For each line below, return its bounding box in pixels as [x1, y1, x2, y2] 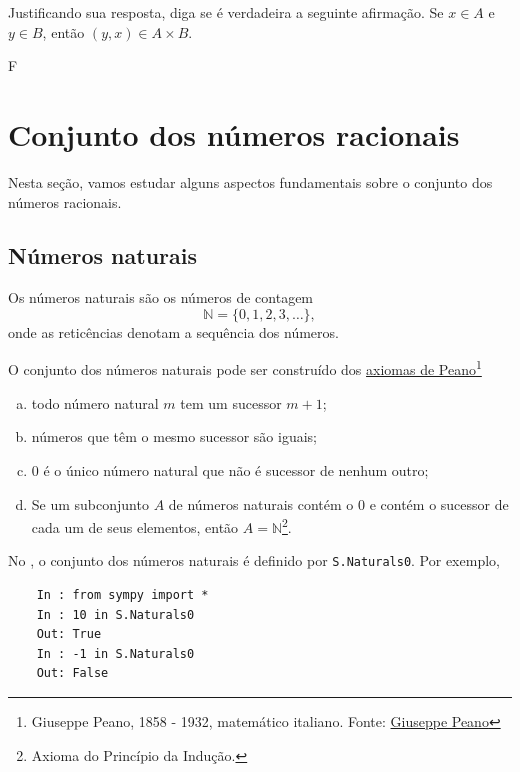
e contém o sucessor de [369, 493, 509, 514]
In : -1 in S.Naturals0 [36, 646, 195, 661]
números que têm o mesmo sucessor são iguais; [31, 426, 318, 447]
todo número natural [31, 392, 159, 413]
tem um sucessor [180, 392, 282, 413]
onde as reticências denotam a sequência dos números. [8, 321, 339, 342]
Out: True [36, 627, 102, 642]
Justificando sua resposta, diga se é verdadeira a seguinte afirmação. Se [8, 2, 444, 22]
